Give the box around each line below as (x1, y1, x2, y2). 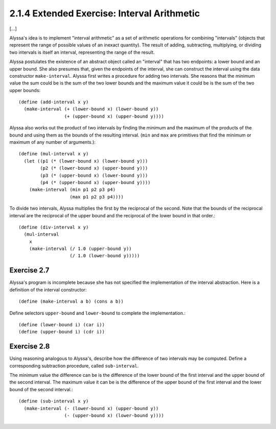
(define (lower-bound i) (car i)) (18, 322, 105, 327)
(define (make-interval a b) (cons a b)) (18, 299, 124, 304)
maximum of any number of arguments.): (9, 139, 96, 145)
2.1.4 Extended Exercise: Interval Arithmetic (9, 8, 200, 19)
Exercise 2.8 (9, 342, 50, 351)
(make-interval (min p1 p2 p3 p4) (29, 187, 116, 193)
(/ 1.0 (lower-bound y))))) (70, 253, 140, 259)
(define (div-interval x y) (18, 224, 89, 230)
